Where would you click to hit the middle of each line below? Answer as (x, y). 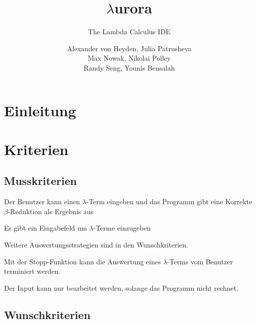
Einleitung (40, 110)
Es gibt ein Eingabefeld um (45, 228)
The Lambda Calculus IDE (129, 32)
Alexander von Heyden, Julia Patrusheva (129, 48)
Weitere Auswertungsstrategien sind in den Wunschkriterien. (96, 245)
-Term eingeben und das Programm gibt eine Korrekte (169, 202)
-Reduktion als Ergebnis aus (51, 211)
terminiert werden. (32, 271)
